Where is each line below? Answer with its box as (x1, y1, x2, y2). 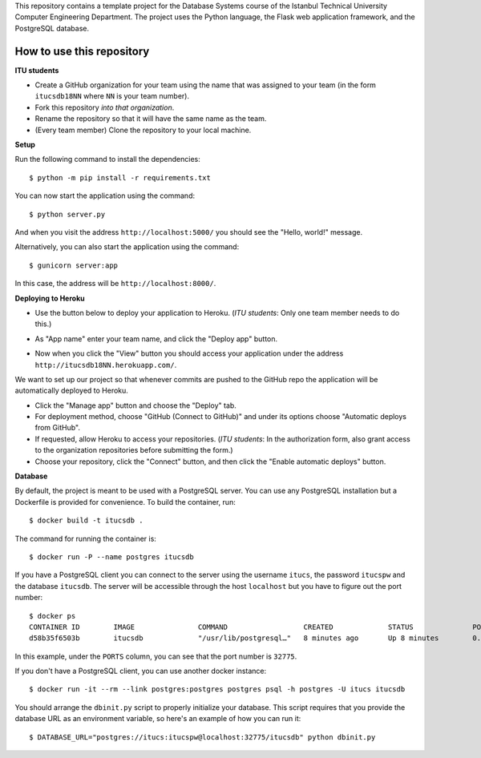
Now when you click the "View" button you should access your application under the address (34, 349, 344, 358)
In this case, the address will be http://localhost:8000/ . (14, 279, 216, 288)
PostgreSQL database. (14, 23, 90, 33)
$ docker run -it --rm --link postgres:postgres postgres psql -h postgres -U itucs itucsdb (29, 685, 406, 694)
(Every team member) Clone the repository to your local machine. (34, 125, 252, 135)
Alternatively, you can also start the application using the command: (14, 242, 240, 252)
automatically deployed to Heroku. (14, 385, 128, 396)
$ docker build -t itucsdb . (29, 516, 143, 525)
